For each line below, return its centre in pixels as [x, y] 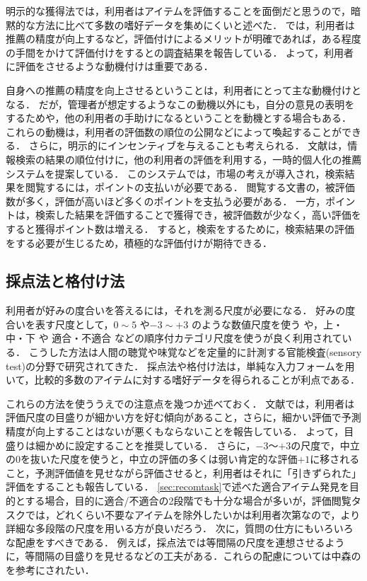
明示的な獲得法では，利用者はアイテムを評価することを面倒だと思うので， [179, 11]
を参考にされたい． [50, 569]
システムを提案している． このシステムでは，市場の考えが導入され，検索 [175, 173]
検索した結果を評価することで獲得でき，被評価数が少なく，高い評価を [198, 215]
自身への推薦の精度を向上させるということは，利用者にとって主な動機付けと [183, 90]
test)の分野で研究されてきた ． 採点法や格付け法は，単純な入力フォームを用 [180, 366]
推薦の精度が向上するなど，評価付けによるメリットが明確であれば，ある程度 [183, 39]
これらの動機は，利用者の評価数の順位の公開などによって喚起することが [174, 131]
